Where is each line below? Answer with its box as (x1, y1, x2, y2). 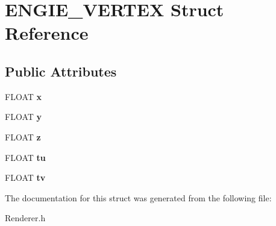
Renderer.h (5, 212, 46, 224)
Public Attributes (5, 61, 117, 80)
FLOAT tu (5, 151, 46, 163)
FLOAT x (5, 90, 42, 102)
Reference (5, 20, 89, 45)
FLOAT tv (5, 171, 46, 184)
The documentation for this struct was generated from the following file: (5, 191, 272, 204)
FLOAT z (5, 130, 41, 143)
